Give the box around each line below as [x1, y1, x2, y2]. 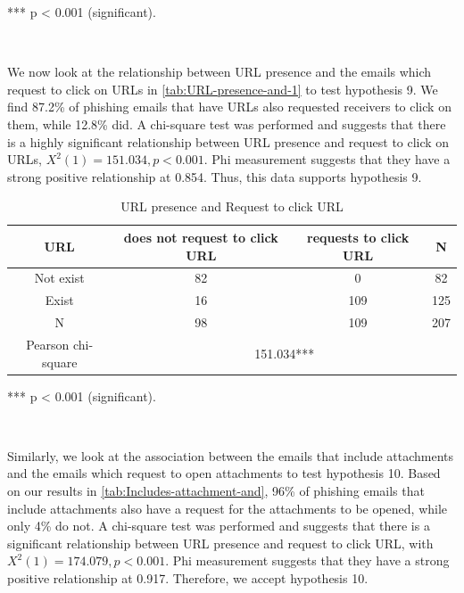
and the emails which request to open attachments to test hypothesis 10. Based [7, 464, 441, 482]
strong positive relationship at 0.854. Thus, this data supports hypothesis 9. [7, 167, 422, 185]
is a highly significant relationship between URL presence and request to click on [7, 132, 450, 151]
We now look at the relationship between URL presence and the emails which [7, 62, 432, 81]
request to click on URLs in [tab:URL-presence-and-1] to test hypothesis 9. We [7, 79, 438, 98]
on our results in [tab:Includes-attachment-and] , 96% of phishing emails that [7, 481, 425, 499]
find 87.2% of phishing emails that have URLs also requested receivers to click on [7, 97, 452, 116]
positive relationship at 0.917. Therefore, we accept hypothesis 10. [7, 568, 369, 587]
